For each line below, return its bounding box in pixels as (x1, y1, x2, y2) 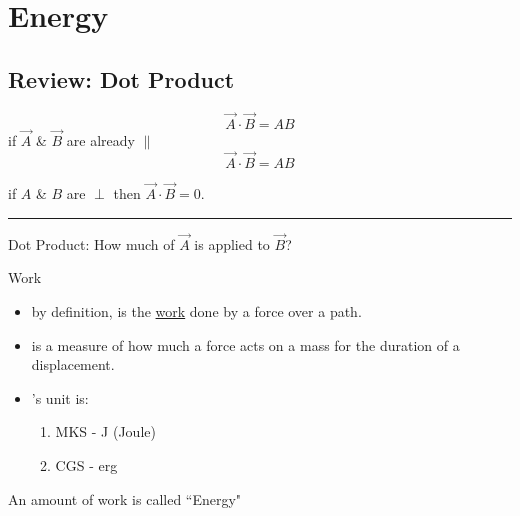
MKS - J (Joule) (55, 421, 156, 442)
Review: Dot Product (8, 63, 235, 94)
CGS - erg (55, 455, 118, 476)
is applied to (194, 233, 270, 254)
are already (66, 130, 136, 151)
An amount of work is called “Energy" (8, 488, 242, 509)
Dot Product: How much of (8, 233, 175, 254)
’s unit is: (31, 387, 89, 408)
